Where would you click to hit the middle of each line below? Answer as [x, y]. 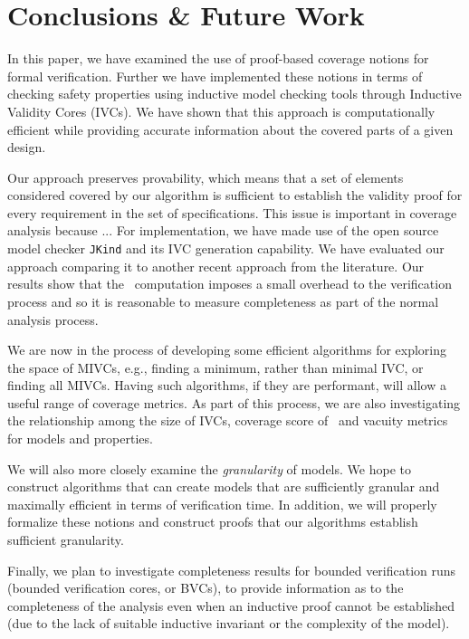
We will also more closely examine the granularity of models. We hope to [209, 468]
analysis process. [53, 319]
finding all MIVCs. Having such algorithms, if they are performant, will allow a [227, 385]
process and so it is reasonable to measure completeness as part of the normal [223, 301]
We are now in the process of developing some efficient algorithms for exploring [227, 350]
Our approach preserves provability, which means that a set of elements [206, 177]
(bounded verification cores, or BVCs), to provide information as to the [206, 588]
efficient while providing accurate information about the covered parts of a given [230, 129]
